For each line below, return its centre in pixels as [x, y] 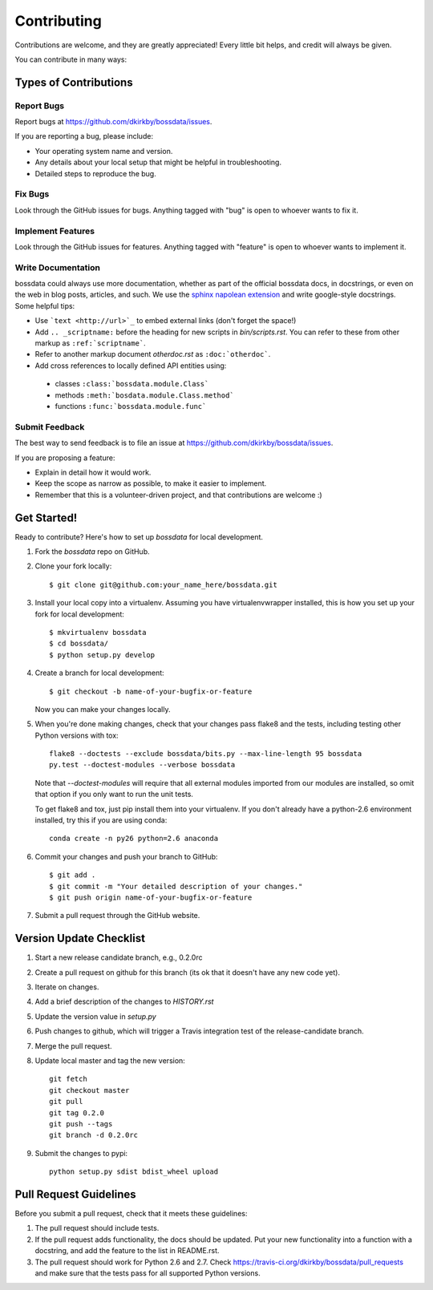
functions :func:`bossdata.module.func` [131, 406]
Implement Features [55, 231]
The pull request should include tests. [97, 1228]
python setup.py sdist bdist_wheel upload [134, 1172]
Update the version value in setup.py [95, 1016]
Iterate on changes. [67, 987]
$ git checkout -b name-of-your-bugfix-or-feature [151, 691]
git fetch [68, 1079]
